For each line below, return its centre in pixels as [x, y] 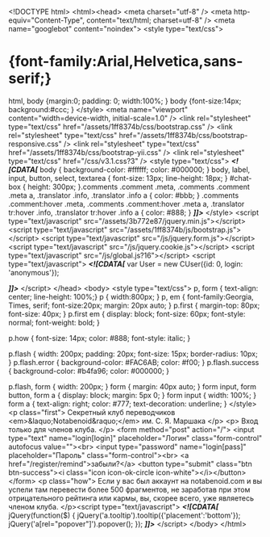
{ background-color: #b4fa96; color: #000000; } [89, 371]
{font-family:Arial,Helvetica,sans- [126, 62]
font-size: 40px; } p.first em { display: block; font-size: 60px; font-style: [127, 313]
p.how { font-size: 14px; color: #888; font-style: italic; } [100, 338]
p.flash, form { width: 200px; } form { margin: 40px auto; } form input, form [132, 386]
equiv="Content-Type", [46, 20]
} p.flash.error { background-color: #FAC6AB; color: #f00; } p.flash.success [134, 362]
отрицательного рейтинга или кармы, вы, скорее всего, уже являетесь [131, 498]
